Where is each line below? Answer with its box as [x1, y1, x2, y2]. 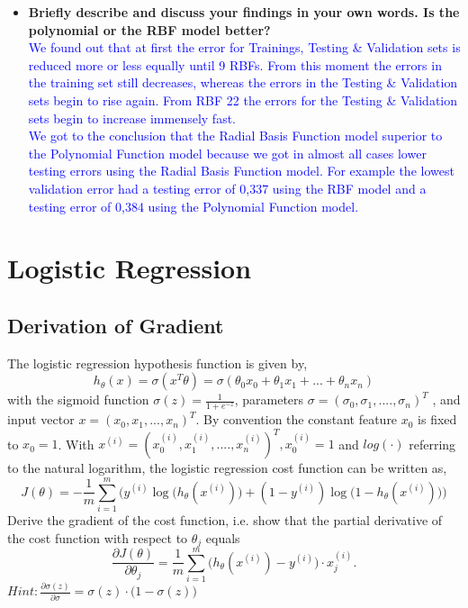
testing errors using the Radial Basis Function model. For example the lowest [28, 161, 454, 180]
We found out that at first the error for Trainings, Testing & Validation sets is [28, 38, 461, 57]
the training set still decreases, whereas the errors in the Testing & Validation [28, 73, 458, 92]
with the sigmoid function [7, 390, 149, 409]
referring [409, 434, 456, 453]
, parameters [234, 390, 304, 409]
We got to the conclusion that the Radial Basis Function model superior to [28, 126, 443, 145]
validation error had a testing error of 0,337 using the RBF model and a [28, 178, 427, 197]
